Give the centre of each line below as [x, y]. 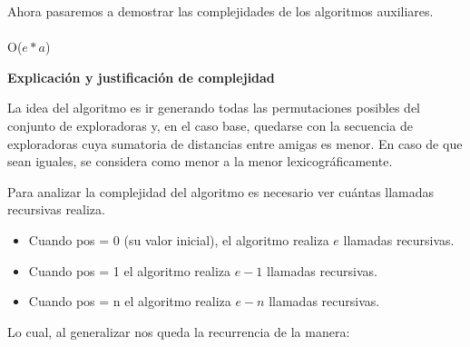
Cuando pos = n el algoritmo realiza [130, 301]
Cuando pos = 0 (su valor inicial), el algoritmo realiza [179, 239]
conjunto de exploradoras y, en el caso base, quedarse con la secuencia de [210, 125]
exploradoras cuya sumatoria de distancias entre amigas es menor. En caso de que [235, 143]
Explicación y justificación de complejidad [141, 77]
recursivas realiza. [56, 209]
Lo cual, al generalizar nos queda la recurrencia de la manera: [179, 331]
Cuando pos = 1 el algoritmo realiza [130, 270]
